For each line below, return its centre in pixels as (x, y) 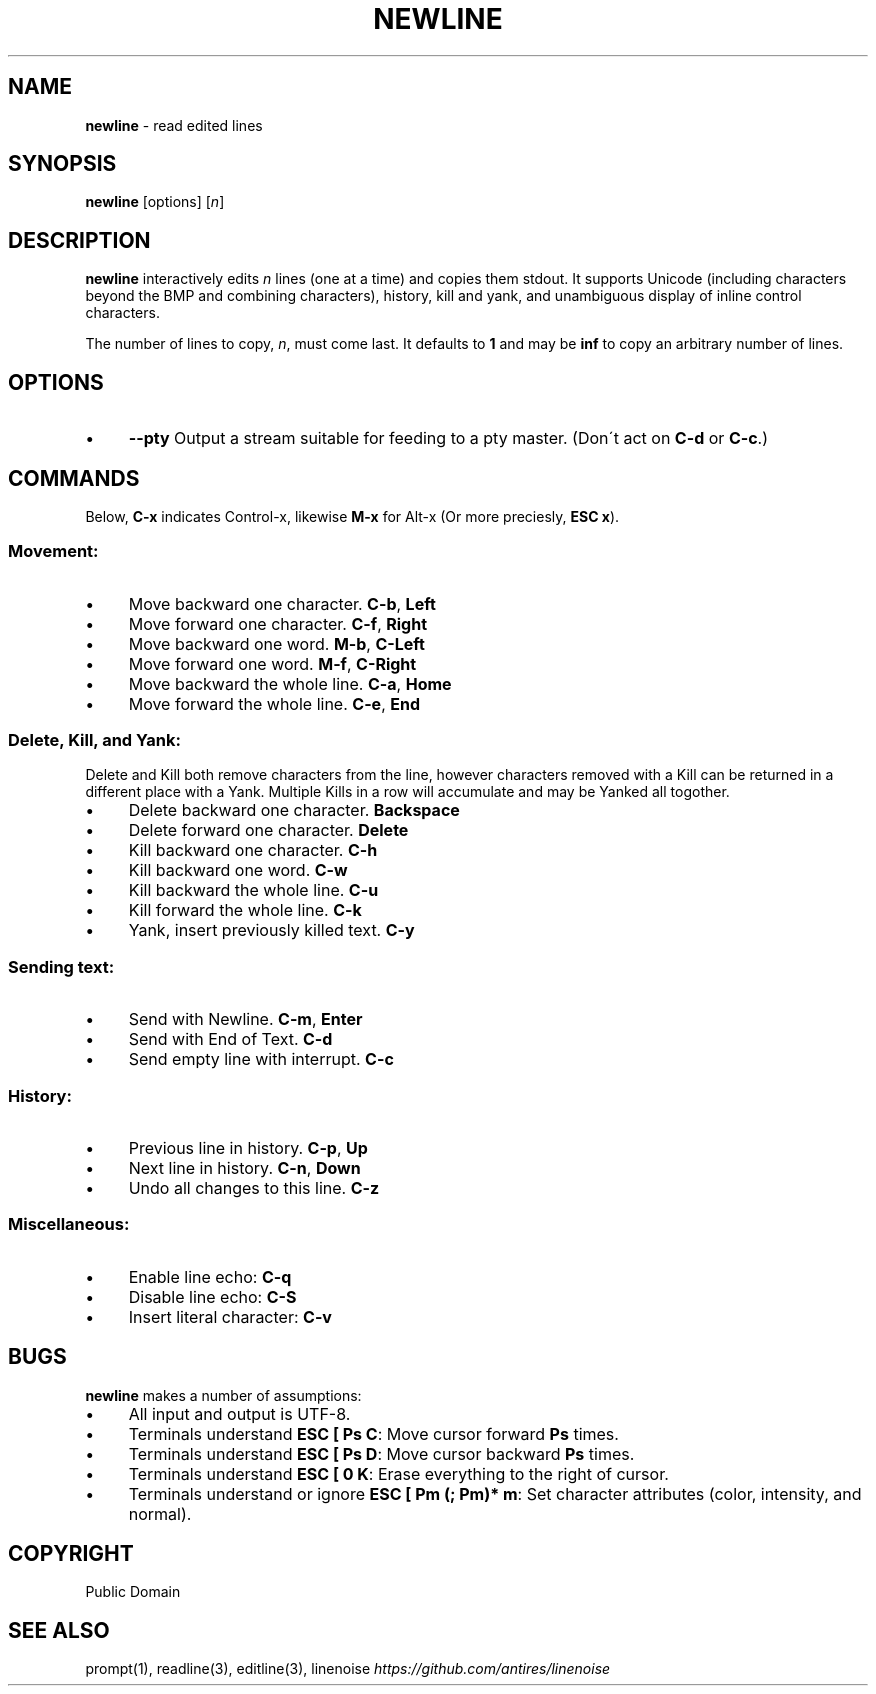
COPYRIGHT (71, 1553)
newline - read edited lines (174, 125)
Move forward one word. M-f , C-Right (272, 663)
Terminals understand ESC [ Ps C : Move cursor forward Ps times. (373, 1433)
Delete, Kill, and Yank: (94, 740)
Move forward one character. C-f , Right (278, 623)
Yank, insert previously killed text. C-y (271, 930)
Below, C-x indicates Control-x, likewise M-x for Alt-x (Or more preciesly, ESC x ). (352, 516)
